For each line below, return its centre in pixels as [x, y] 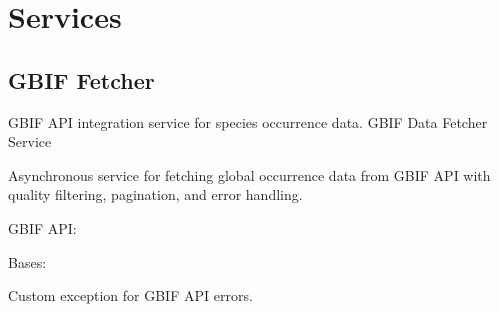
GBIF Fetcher [81, 79]
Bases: [27, 261]
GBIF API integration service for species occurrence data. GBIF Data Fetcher [248, 121]
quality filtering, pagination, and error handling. [155, 194]
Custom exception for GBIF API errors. [130, 295]
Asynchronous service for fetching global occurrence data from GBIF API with [249, 174]
